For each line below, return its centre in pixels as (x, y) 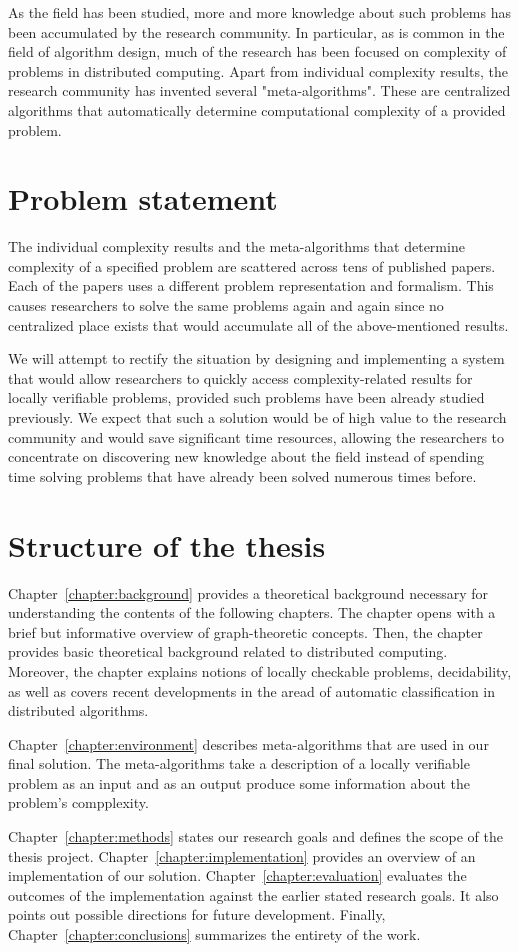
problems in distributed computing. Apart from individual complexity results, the (258, 70)
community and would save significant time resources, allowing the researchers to (256, 436)
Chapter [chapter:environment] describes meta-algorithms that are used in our (248, 743)
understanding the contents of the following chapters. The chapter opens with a (252, 612)
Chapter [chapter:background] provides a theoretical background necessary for (248, 592)
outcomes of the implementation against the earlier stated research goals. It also (253, 894)
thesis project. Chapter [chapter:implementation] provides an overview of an (242, 855)
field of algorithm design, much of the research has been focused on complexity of (257, 51)
